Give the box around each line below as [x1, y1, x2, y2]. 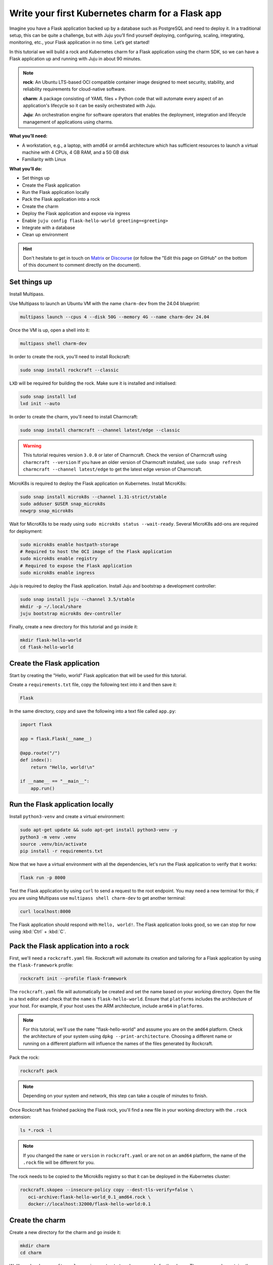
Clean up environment [22, 232, 68, 238]
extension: [9, 1114, 31, 1120]
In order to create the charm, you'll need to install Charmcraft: [9, 414, 139, 420]
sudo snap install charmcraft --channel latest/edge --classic [20, 428, 180, 433]
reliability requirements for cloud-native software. [23, 86, 126, 92]
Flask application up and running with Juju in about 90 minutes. [9, 56, 142, 62]
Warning [23, 443, 41, 449]
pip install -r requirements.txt [20, 848, 103, 854]
